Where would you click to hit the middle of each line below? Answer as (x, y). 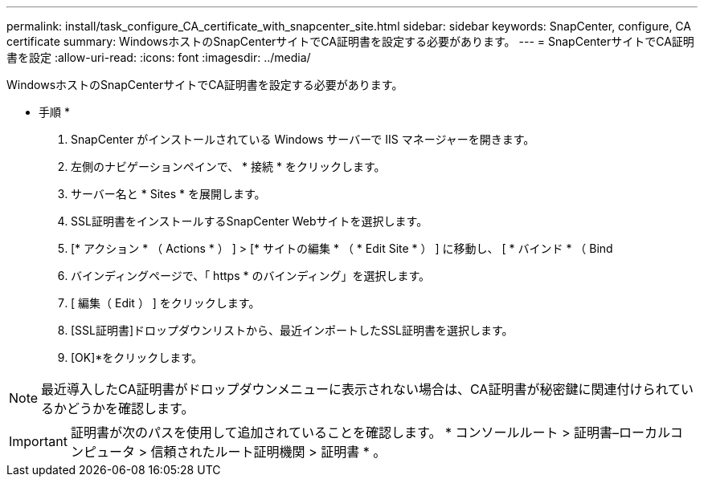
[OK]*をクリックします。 (137, 357)
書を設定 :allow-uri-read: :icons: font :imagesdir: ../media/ (159, 57)
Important (38, 441)
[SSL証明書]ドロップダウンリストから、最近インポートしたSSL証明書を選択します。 (292, 330)
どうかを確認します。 (131, 408)
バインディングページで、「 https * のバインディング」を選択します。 (251, 276)
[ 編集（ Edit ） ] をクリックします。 (166, 303)
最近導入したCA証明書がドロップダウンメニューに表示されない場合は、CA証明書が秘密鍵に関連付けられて (361, 389)
